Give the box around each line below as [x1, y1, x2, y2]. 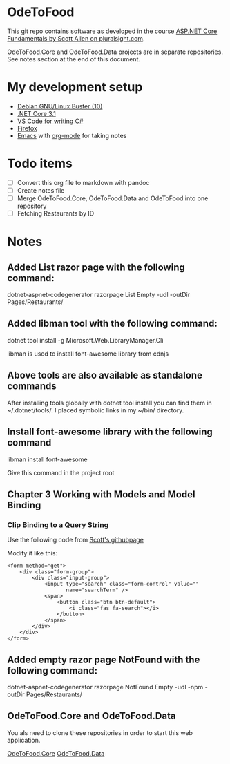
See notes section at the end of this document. [7, 55, 140, 63]
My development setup [7, 79, 143, 95]
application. [7, 736, 41, 744]
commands [7, 381, 57, 392]
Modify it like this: [7, 549, 57, 557]
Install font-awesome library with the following [7, 426, 213, 438]
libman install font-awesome [7, 455, 88, 464]
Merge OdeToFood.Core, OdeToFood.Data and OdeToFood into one [17, 194, 209, 202]
